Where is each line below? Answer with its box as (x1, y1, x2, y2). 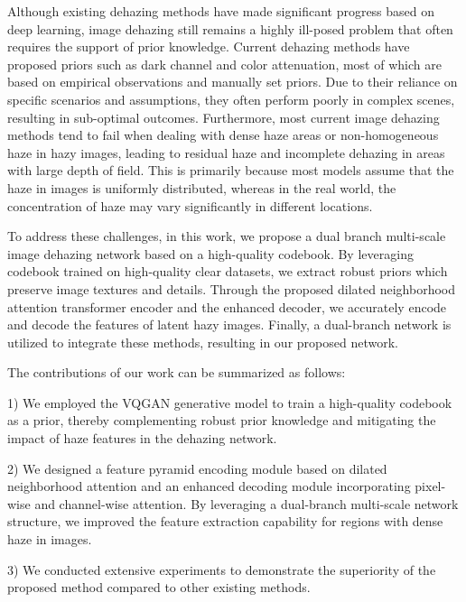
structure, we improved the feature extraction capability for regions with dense (7, 512, 443, 531)
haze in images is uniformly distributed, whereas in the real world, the (7, 178, 396, 197)
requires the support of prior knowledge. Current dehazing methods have (7, 37, 410, 56)
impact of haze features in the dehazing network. (7, 429, 277, 448)
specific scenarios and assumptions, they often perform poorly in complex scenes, (7, 89, 455, 108)
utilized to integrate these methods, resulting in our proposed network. (7, 332, 398, 351)
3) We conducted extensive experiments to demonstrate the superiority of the (7, 560, 436, 579)
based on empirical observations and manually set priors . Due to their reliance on (7, 72, 458, 91)
